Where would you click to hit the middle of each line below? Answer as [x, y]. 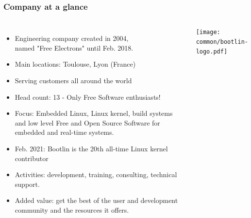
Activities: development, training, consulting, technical [96, 174]
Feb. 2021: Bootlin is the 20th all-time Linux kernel [91, 148]
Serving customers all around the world [73, 80]
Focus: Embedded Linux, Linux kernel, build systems [94, 113]
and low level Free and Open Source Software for [87, 122]
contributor [32, 158]
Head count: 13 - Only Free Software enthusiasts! [88, 97]
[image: [208, 32]
